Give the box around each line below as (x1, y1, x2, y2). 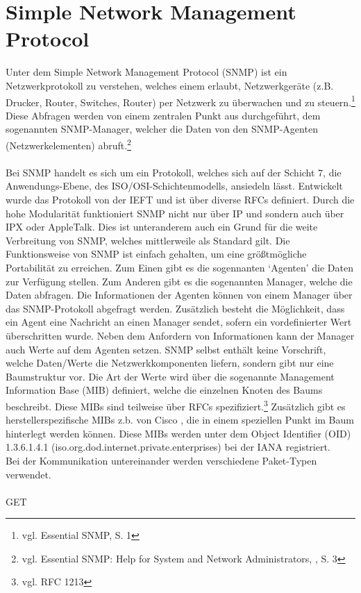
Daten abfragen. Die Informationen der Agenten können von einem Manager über (6, 287, 353, 302)
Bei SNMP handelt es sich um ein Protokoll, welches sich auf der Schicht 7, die (6, 165, 342, 179)
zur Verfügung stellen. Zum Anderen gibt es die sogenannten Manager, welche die (6, 274, 353, 288)
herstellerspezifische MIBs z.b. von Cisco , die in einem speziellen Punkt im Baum (6, 412, 354, 427)
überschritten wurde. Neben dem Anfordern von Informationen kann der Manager (6, 328, 355, 342)
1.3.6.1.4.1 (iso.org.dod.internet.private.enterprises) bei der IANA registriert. (6, 440, 330, 454)
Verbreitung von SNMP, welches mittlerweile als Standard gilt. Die (6, 233, 290, 247)
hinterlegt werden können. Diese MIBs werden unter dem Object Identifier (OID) (6, 426, 351, 440)
